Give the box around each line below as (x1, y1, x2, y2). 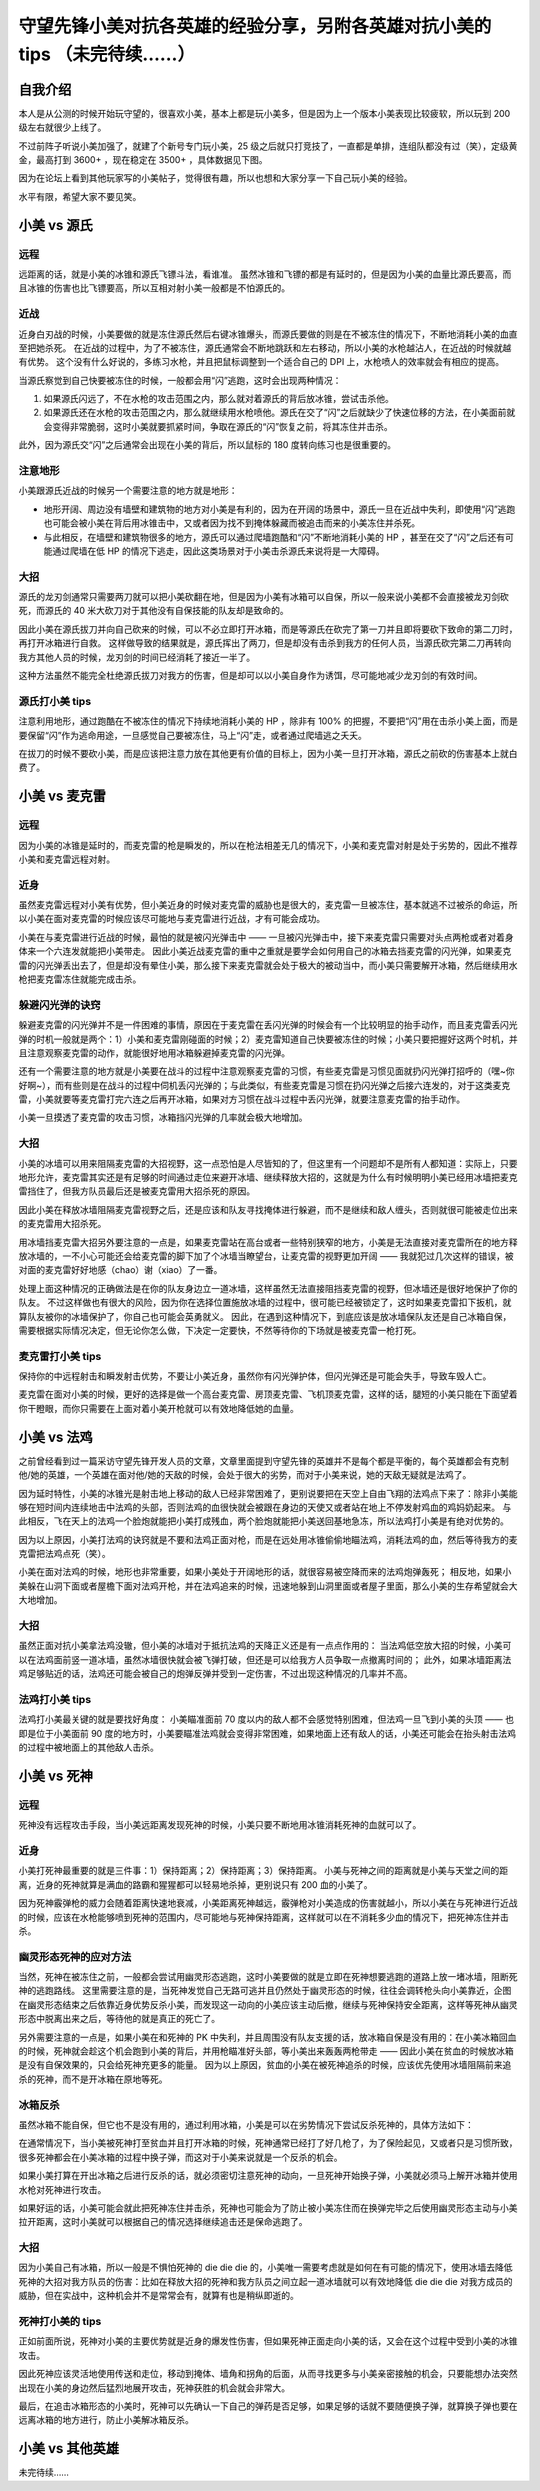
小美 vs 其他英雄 (18, 2440, 120, 2457)
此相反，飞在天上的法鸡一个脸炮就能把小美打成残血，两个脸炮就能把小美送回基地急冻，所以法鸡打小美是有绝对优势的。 (18, 1515, 509, 1527)
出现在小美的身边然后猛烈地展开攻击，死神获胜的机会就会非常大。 (18, 2381, 290, 2394)
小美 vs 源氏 (18, 216, 94, 234)
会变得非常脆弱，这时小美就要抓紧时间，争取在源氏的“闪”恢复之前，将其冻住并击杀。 (43, 420, 394, 432)
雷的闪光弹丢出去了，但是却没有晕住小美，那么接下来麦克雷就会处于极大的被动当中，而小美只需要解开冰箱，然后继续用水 (18, 959, 518, 971)
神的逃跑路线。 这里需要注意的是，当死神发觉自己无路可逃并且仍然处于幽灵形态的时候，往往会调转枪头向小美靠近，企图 (18, 1985, 512, 1997)
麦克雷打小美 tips (18, 1349, 102, 1363)
